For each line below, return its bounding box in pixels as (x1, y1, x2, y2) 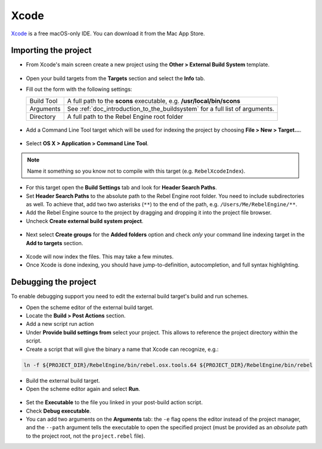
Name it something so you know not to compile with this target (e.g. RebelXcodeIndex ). (27, 167, 246, 175)
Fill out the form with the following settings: (26, 85, 132, 93)
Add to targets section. (26, 239, 83, 246)
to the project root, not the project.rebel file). (26, 432, 145, 439)
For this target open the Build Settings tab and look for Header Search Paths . (26, 184, 217, 191)
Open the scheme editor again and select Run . (26, 385, 140, 392)
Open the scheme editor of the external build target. (26, 304, 154, 311)
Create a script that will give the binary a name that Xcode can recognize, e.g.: (26, 346, 219, 353)
